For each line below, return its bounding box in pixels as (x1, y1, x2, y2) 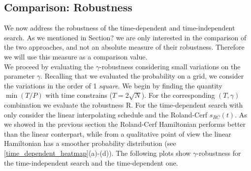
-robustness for (196, 147, 241, 158)
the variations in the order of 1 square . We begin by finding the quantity (4, 80, 222, 90)
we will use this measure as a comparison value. (4, 51, 148, 61)
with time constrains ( (45, 90, 112, 100)
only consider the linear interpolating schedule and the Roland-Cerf (4, 109, 208, 119)
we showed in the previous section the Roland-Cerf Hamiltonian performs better (4, 119, 246, 129)
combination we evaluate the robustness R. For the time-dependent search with (4, 99, 243, 110)
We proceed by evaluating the (4, 61, 94, 71)
